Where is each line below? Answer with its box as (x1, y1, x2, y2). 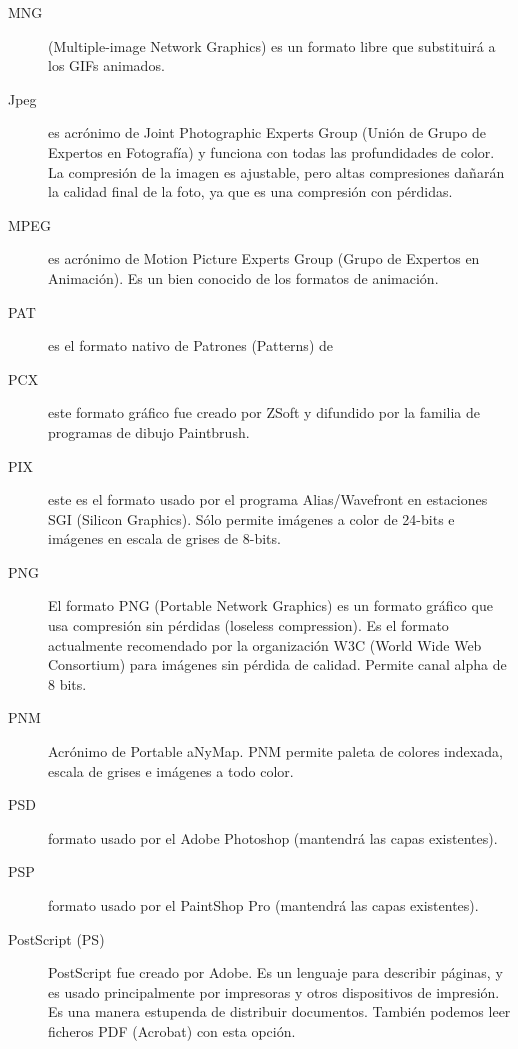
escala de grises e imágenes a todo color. (48, 760, 294, 781)
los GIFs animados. (48, 55, 165, 76)
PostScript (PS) (8, 928, 105, 949)
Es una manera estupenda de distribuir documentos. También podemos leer (48, 1001, 511, 1022)
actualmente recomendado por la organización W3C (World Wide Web (48, 634, 482, 655)
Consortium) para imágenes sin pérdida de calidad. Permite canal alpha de (48, 654, 507, 675)
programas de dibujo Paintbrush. (48, 421, 250, 442)
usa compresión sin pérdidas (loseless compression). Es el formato (48, 615, 449, 636)
